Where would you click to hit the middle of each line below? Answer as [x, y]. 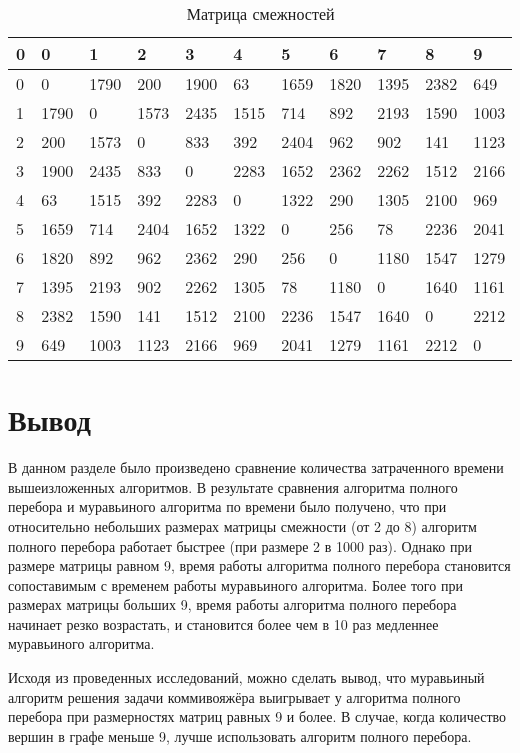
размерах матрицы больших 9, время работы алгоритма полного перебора [232, 604]
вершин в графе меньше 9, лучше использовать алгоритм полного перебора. [240, 735]
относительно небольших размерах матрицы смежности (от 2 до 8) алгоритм [242, 525]
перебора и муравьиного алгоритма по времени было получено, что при [227, 506]
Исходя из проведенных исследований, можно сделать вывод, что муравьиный [246, 677]
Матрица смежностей [260, 13]
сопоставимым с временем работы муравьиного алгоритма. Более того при [235, 584]
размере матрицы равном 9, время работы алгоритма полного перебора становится [259, 565]
